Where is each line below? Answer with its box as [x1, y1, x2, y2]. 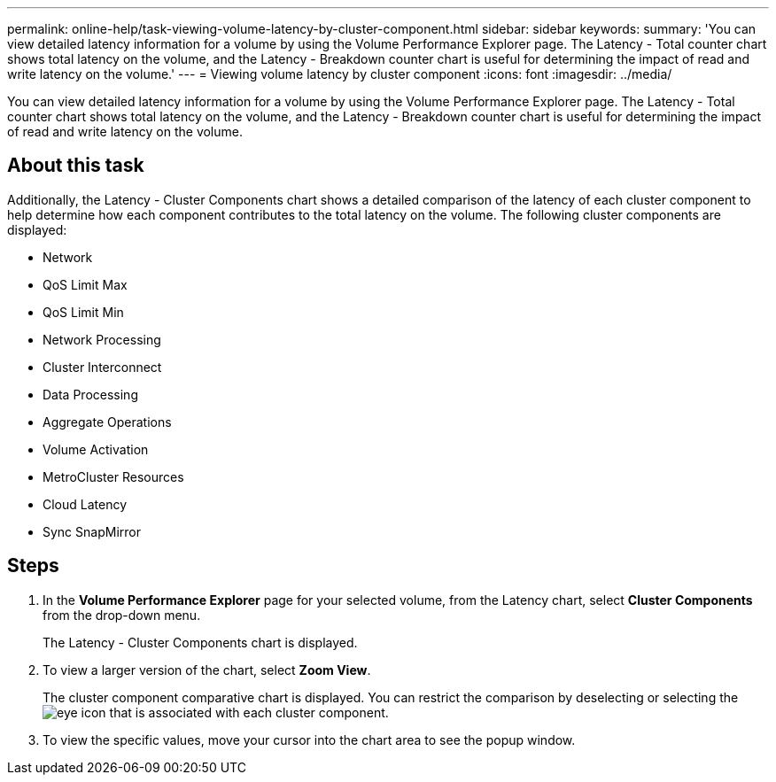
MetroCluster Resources [43, 468, 184, 484]
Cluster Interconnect [43, 359, 162, 375]
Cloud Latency [43, 496, 128, 512]
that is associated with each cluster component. [109, 704, 389, 720]
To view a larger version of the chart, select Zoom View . [43, 662, 371, 677]
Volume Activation [43, 441, 149, 457]
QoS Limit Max [43, 276, 128, 292]
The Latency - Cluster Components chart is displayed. [43, 634, 358, 650]
